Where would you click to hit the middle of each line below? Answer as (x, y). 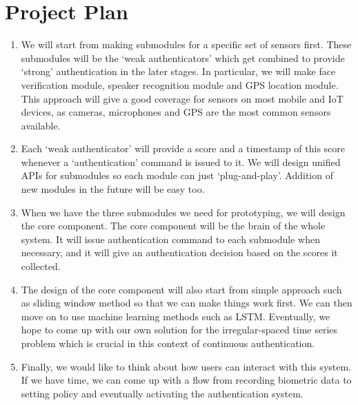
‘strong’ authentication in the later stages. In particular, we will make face (178, 71)
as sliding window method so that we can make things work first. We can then (187, 303)
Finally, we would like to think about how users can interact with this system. (186, 366)
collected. (41, 266)
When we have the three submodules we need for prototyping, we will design (183, 212)
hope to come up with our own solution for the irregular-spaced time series (179, 330)
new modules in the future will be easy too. (113, 189)
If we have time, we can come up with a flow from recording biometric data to (186, 380)
